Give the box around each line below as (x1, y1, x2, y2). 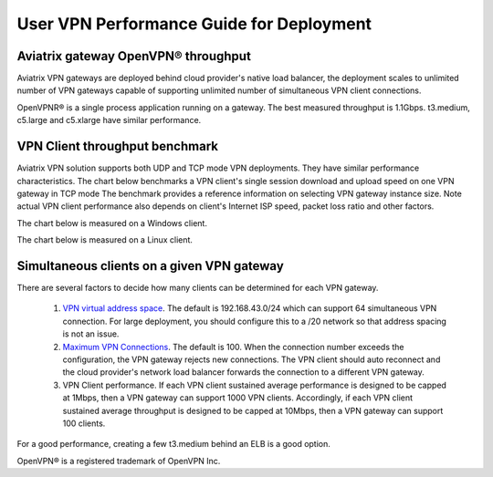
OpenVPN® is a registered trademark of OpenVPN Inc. (16, 455, 221, 466)
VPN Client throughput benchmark (16, 139, 219, 154)
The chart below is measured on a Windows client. (16, 217, 207, 228)
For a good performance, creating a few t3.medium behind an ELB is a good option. (16, 439, 330, 450)
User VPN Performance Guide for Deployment (16, 14, 372, 34)
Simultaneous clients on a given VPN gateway (16, 258, 285, 274)
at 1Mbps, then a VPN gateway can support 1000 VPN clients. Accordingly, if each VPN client (62, 392, 414, 403)
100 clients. (62, 418, 106, 429)
